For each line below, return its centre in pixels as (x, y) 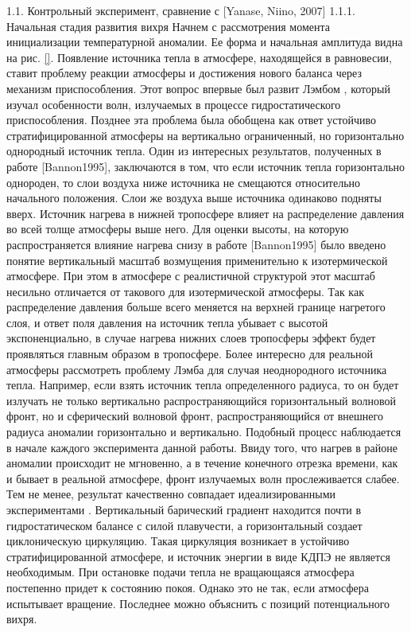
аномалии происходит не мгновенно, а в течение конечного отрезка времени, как (202, 463)
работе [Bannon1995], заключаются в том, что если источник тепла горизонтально (206, 166)
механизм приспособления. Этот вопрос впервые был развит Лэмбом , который (198, 88)
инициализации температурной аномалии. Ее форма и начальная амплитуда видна (205, 42)
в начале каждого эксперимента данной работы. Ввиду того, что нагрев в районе (202, 447)
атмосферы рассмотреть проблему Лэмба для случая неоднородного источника (197, 369)
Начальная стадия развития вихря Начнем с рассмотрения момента (168, 26)
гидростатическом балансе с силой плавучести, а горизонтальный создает (184, 525)
